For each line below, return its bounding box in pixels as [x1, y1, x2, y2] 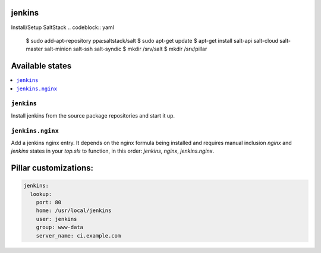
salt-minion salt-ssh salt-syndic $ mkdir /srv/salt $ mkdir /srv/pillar [44, 45, 207, 53]
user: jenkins [36, 216, 77, 222]
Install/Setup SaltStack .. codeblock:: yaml [11, 24, 114, 31]
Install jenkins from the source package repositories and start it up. [11, 112, 175, 119]
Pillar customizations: [11, 163, 94, 173]
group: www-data [36, 224, 83, 231]
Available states [11, 61, 72, 71]
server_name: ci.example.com [36, 232, 121, 239]
